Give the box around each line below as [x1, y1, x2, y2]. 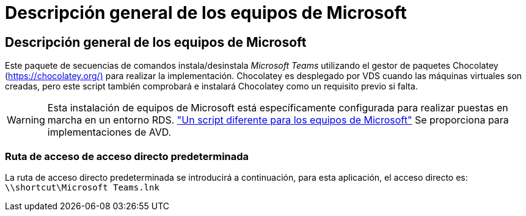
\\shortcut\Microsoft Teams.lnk [5, 182, 159, 192]
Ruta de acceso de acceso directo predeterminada [5, 150, 249, 162]
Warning [7, 114, 45, 127]
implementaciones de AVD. [47, 126, 172, 139]
